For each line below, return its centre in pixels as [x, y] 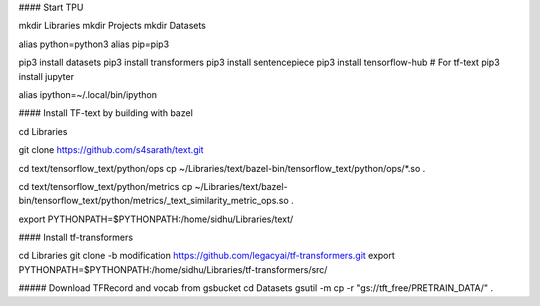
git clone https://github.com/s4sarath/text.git [111, 150]
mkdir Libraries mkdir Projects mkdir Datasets [112, 26]
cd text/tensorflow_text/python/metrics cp [105, 186]
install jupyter [46, 76]
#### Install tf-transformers [76, 237]
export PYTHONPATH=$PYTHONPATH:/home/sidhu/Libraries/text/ [156, 219]
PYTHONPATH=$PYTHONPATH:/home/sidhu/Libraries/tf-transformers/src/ [173, 269]
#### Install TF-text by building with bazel [106, 113]
